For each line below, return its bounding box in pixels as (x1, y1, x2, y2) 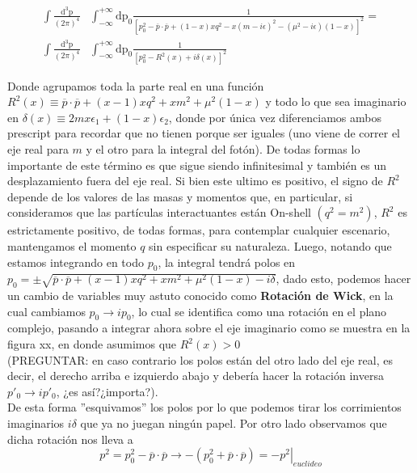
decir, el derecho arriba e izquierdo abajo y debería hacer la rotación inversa (7, 367, 384, 384)
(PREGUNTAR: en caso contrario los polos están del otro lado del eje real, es (7, 351, 393, 368)
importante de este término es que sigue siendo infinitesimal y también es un (7, 156, 387, 173)
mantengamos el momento (7, 237, 137, 254)
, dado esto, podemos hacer (276, 270, 411, 287)
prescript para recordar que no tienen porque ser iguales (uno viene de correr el (7, 125, 400, 141)
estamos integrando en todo (7, 253, 144, 270)
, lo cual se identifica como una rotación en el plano (131, 302, 387, 319)
